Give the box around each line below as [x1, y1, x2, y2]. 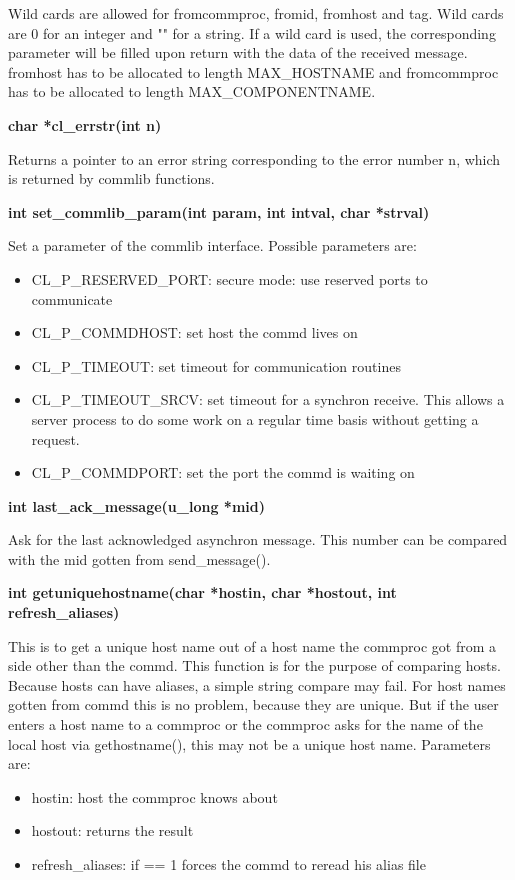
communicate [31, 288, 113, 309]
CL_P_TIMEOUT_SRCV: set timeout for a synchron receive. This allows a [31, 389, 505, 410]
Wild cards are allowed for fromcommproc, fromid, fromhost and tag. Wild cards [8, 3, 504, 23]
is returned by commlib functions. [8, 168, 215, 189]
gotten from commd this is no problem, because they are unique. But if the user [8, 694, 499, 715]
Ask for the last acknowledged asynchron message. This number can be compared [8, 529, 508, 550]
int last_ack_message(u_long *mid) [8, 495, 265, 516]
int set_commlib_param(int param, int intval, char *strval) [8, 201, 430, 222]
